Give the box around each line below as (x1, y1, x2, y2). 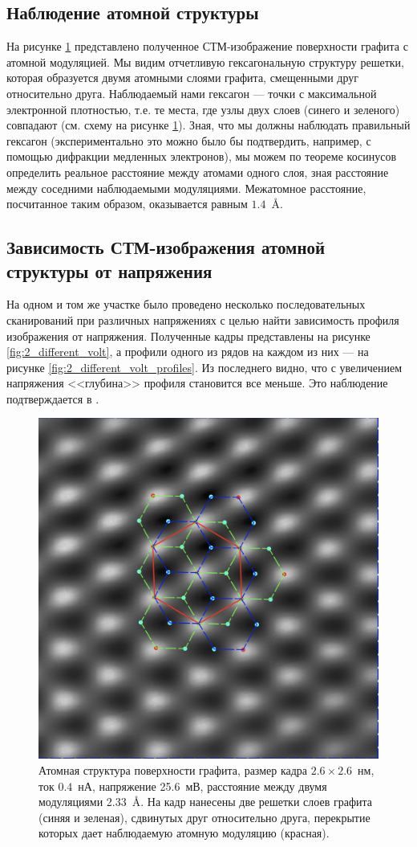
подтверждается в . (6, 390, 99, 407)
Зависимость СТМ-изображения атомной (6, 235, 326, 260)
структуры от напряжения (6, 258, 213, 283)
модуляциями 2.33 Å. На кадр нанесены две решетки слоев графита (38, 793, 372, 810)
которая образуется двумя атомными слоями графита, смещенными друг (6, 69, 359, 86)
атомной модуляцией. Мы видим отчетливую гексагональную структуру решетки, (6, 53, 404, 70)
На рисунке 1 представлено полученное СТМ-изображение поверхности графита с (6, 38, 408, 55)
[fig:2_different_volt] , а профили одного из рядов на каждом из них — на (6, 343, 369, 360)
